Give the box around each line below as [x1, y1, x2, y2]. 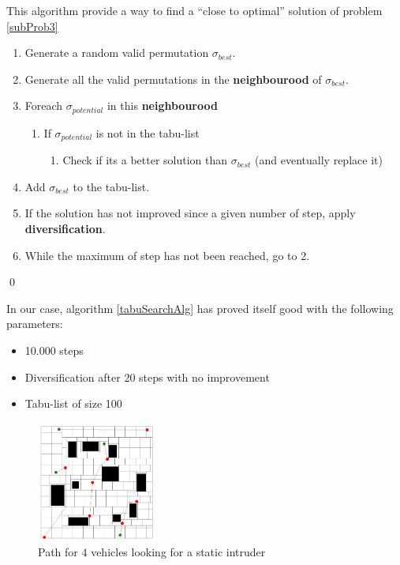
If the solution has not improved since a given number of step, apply [24, 205, 356, 221]
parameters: [6, 315, 63, 332]
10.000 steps [24, 342, 84, 359]
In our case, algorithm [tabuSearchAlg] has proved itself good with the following [6, 299, 394, 316]
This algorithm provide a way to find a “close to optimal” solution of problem [6, 2, 383, 18]
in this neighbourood [107, 97, 218, 114]
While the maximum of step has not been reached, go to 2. [24, 247, 310, 263]
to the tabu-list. [73, 178, 150, 194]
